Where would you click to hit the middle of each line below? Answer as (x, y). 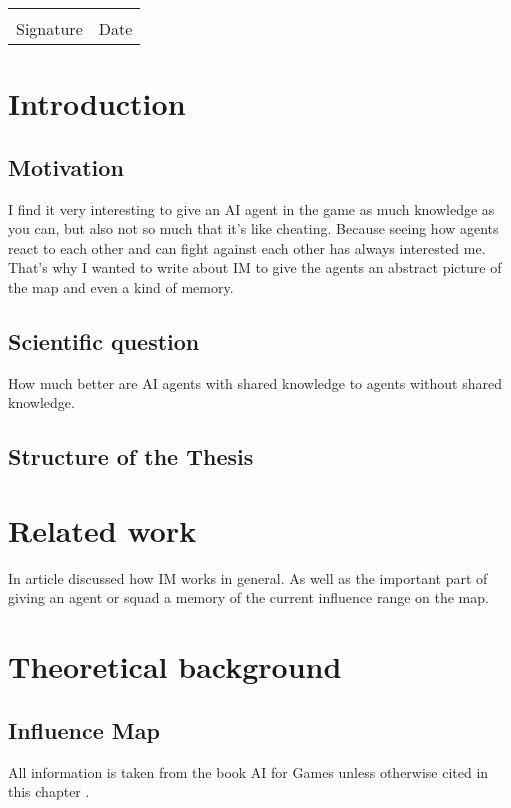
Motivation (66, 166)
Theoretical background (175, 666)
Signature (49, 28)
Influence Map (84, 729)
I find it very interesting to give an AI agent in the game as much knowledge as (251, 208)
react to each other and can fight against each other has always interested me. (247, 247)
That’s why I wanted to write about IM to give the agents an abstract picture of (255, 267)
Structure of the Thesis (131, 456)
